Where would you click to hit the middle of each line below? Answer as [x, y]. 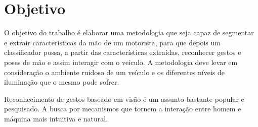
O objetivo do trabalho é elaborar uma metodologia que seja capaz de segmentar [129, 33]
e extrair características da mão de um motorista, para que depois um [112, 42]
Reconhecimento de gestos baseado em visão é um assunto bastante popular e [124, 99]
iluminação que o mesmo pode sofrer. [62, 82]
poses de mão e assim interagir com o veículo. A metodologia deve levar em [121, 62]
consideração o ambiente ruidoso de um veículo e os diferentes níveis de [115, 72]
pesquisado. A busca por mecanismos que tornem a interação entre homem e [123, 109]
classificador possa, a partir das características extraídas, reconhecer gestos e [123, 52]
